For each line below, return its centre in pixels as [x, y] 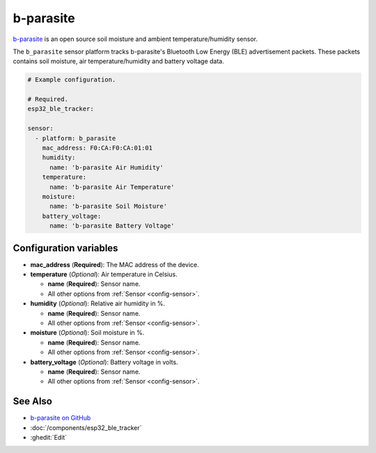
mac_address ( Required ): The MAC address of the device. [115, 264]
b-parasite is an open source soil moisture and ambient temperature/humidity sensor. [135, 39]
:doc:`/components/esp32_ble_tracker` [86, 427]
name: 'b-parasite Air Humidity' [107, 167]
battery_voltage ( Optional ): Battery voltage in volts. [104, 362]
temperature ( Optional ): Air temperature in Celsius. [104, 274]
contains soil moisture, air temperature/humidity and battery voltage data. [118, 61]
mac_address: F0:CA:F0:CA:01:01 [97, 148]
